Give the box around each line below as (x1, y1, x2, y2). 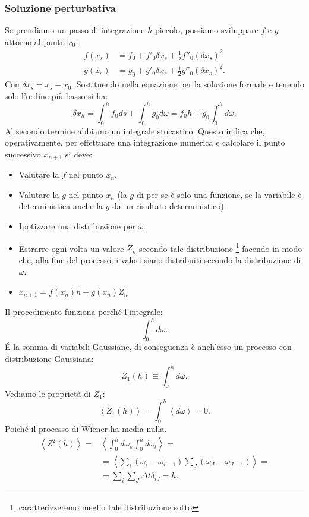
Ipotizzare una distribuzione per (18, 220, 135, 232)
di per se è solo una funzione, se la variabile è (136, 188, 302, 200)
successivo (5, 147, 41, 160)
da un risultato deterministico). (112, 200, 226, 212)
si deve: (65, 147, 93, 160)
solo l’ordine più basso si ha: (5, 89, 108, 102)
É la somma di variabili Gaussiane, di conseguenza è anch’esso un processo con (5, 341, 292, 353)
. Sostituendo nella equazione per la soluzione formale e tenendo (71, 78, 304, 90)
